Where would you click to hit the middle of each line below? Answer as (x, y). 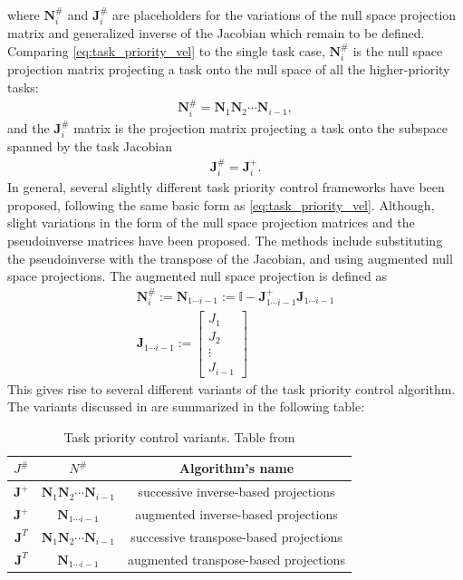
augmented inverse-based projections (236, 514)
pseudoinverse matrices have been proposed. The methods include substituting (225, 240)
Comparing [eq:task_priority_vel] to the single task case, (166, 51)
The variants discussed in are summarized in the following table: (186, 406)
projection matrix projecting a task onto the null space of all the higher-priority (229, 69)
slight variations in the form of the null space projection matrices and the (211, 222)
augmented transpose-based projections (236, 559)
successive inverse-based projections (236, 492)
